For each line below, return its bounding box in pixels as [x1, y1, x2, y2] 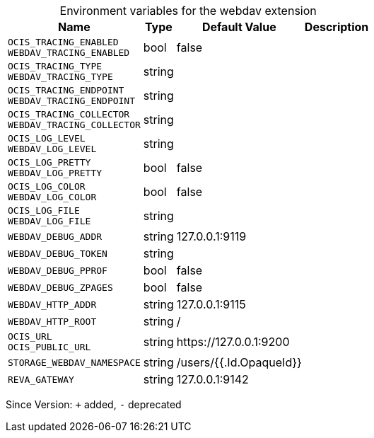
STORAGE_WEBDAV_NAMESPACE [8, 357, 141, 368]
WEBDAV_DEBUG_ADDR [8, 231, 103, 242]
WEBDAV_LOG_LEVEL [8, 144, 97, 154]
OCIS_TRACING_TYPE [8, 61, 103, 71]
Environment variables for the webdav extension [59, 4, 317, 18]
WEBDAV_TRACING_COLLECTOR [8, 120, 141, 130]
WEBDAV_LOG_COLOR [8, 192, 97, 202]
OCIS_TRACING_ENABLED [8, 37, 119, 47]
